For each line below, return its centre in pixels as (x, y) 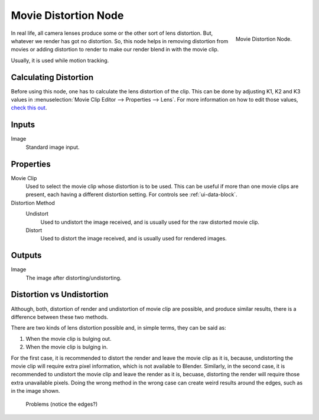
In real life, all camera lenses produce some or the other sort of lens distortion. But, (112, 33)
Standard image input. (53, 147)
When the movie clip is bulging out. (69, 338)
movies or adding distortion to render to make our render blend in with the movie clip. (115, 50)
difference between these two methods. (60, 317)
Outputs (26, 255)
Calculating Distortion (52, 77)
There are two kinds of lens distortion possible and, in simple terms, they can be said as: (119, 328)
